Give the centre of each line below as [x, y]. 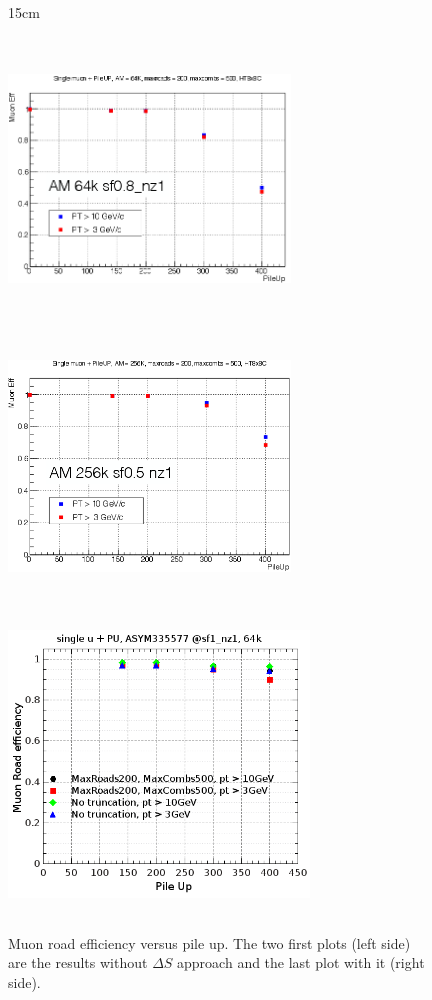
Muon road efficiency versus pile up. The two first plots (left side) [209, 942]
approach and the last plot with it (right [301, 962]
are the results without [78, 962]
